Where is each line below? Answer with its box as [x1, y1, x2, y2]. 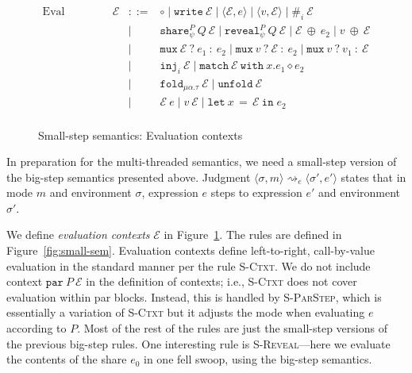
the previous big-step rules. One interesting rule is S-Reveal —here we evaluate [6, 335, 391, 352]
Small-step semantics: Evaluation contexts [38, 126, 243, 143]
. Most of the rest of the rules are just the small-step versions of [77, 320, 387, 336]
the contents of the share [6, 351, 127, 367]
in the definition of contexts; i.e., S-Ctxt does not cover [86, 273, 357, 290]
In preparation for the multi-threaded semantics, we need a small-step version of [6, 153, 397, 170]
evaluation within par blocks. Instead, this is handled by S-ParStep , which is [6, 288, 382, 305]
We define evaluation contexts [6, 226, 150, 243]
